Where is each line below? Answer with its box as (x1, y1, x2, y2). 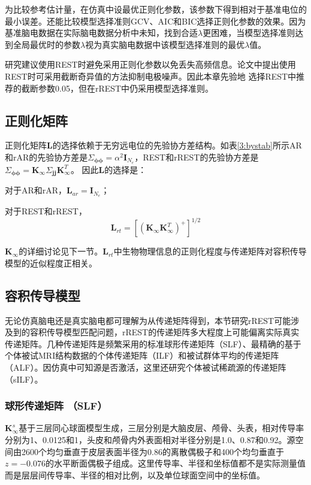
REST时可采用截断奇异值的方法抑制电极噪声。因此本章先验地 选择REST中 (5, 69, 297, 82)
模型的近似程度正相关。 (5, 256, 97, 269)
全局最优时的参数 (13, 38, 80, 50)
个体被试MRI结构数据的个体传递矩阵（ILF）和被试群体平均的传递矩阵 (5, 349, 279, 362)
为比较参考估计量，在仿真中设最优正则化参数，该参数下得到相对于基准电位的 (5, 3, 307, 15)
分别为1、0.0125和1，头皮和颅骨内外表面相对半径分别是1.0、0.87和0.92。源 (5, 433, 295, 445)
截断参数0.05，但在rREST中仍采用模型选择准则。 (21, 81, 214, 94)
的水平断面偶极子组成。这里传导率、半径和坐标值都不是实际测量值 (45, 457, 306, 469)
